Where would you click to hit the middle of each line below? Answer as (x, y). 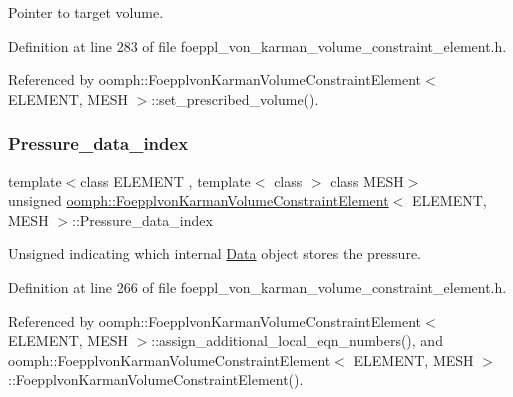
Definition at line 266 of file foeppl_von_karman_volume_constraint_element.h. (257, 286)
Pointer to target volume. (86, 12)
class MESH (367, 180)
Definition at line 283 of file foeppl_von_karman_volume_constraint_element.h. (257, 45)
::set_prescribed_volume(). (235, 98)
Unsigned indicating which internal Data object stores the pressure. (214, 253)
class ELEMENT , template (165, 180)
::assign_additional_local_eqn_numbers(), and (297, 340)
